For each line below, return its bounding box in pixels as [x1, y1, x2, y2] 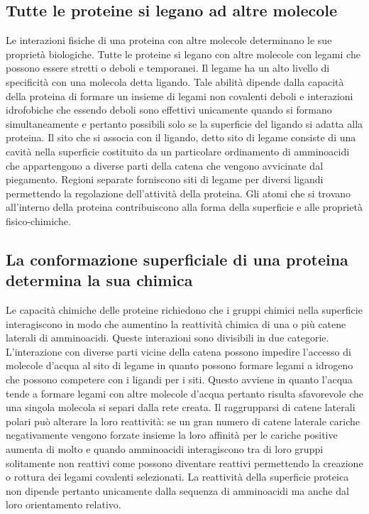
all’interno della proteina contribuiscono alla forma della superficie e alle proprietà [6, 199, 363, 214]
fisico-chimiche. [6, 213, 71, 228]
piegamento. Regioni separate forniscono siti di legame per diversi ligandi [6, 172, 324, 187]
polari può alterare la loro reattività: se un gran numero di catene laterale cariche [6, 413, 360, 428]
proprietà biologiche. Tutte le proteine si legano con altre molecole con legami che [6, 46, 360, 61]
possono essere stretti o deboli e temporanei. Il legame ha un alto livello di [6, 60, 330, 75]
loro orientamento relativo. [6, 497, 121, 512]
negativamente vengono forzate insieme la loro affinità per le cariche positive [6, 427, 338, 442]
